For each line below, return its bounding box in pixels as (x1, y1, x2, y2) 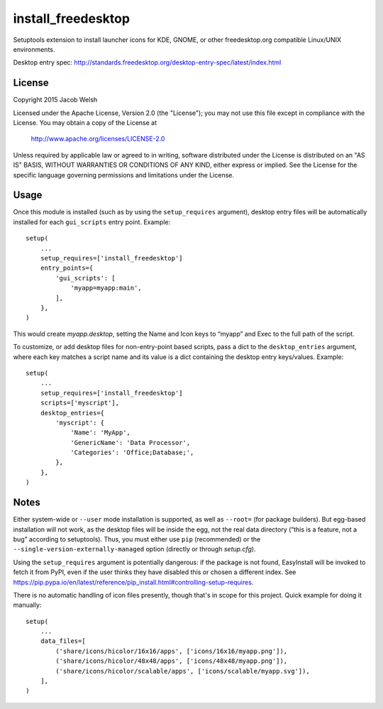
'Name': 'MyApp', (70, 429, 131, 436)
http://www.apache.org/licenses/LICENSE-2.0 (30, 135, 165, 143)
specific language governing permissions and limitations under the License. (13, 170, 234, 179)
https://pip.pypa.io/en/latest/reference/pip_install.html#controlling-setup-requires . (13, 578, 254, 586)
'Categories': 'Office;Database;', (70, 449, 194, 457)
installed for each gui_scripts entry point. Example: (13, 217, 171, 226)
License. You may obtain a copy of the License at (13, 119, 157, 127)
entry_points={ (40, 264, 94, 273)
